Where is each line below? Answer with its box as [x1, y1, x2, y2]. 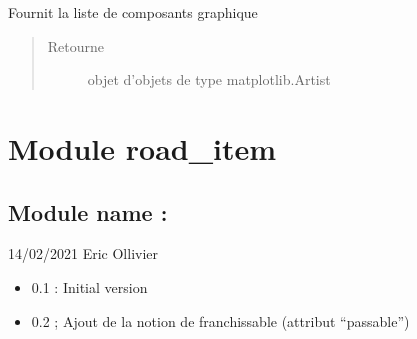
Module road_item [8, 127, 277, 168]
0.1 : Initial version [31, 276, 148, 297]
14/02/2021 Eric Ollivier [8, 243, 159, 264]
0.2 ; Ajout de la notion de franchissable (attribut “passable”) [31, 310, 410, 331]
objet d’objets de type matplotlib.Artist [87, 69, 331, 90]
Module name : [8, 196, 168, 227]
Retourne [47, 35, 105, 56]
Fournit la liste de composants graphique [8, 2, 258, 22]
